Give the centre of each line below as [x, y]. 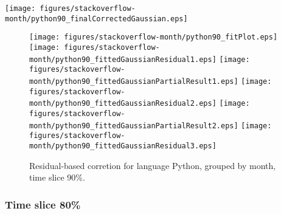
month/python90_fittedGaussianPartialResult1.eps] [134, 81]
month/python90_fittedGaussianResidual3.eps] [123, 146]
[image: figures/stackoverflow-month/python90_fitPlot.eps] [154, 37]
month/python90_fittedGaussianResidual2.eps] [123, 104]
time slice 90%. [57, 177]
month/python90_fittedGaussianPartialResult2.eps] [134, 126]
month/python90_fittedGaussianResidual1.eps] [123, 59]
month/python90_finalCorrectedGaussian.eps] [96, 19]
